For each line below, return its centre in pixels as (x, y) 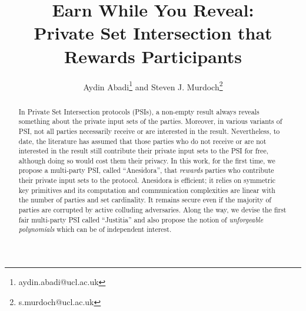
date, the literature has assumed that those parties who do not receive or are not (142, 141)
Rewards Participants (153, 56)
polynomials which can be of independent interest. (95, 229)
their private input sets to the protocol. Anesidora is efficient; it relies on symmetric (147, 180)
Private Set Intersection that (153, 33)
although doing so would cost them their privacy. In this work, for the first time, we (147, 160)
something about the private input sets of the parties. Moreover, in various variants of (150, 121)
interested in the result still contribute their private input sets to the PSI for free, (143, 151)
